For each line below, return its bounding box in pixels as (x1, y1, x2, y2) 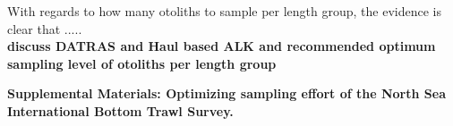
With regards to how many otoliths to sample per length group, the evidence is (7, 2, 442, 20)
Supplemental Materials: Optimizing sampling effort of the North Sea (7, 84, 446, 103)
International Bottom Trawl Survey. (7, 101, 234, 120)
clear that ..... (7, 19, 82, 38)
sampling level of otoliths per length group (7, 54, 277, 72)
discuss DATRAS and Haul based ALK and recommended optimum (7, 37, 436, 55)
